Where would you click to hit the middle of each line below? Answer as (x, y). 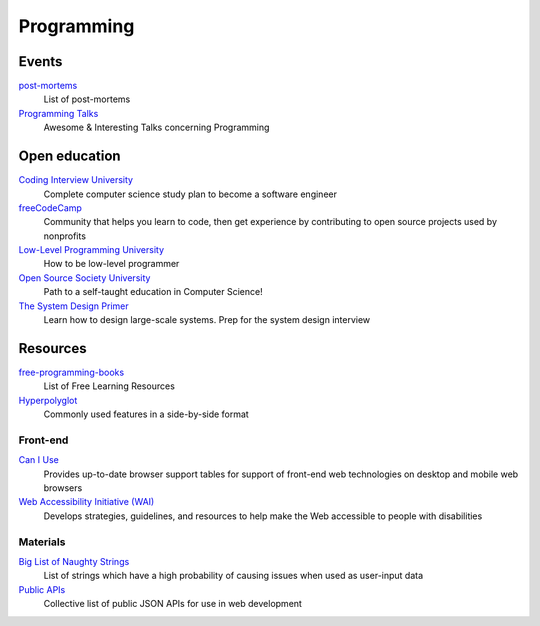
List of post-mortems (87, 99)
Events (40, 61)
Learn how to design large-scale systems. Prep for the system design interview (207, 320)
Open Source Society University (84, 277)
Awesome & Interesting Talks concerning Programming (156, 127)
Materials (42, 542)
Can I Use (38, 460)
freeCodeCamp (50, 207)
